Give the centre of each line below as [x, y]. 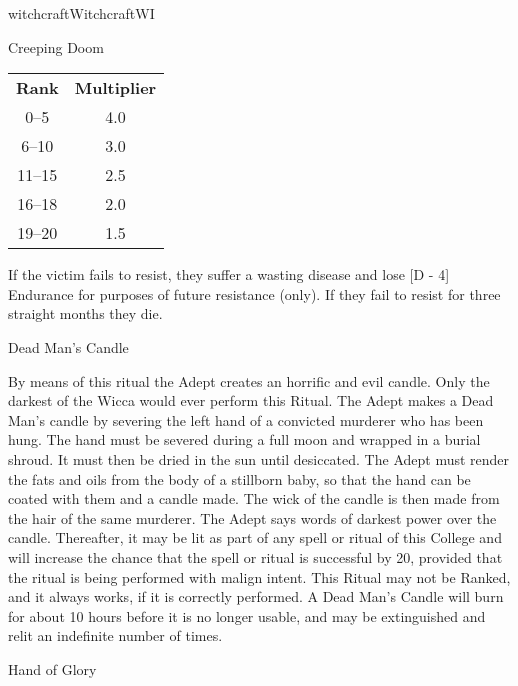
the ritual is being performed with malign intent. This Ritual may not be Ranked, [259, 576]
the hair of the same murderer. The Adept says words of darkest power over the [252, 517]
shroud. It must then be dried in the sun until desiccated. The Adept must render [259, 458]
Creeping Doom [56, 46]
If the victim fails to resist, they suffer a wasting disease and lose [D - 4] [229, 274]
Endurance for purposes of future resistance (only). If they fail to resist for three [254, 293]
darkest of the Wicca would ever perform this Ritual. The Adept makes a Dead [251, 400]
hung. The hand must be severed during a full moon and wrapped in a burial [244, 439]
